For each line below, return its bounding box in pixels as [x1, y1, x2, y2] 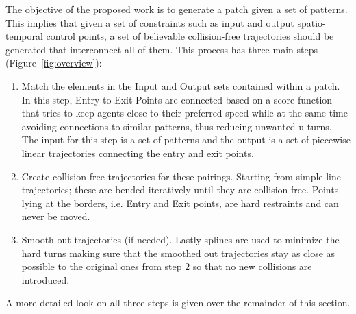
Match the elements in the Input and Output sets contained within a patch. [21, 78, 340, 93]
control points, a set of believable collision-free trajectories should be [46, 29, 334, 43]
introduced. [21, 272, 70, 287]
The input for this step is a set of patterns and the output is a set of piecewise [21, 132, 351, 147]
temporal [5, 29, 43, 43]
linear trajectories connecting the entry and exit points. [21, 145, 254, 160]
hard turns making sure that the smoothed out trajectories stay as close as [21, 245, 335, 260]
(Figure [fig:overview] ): [5, 56, 102, 70]
